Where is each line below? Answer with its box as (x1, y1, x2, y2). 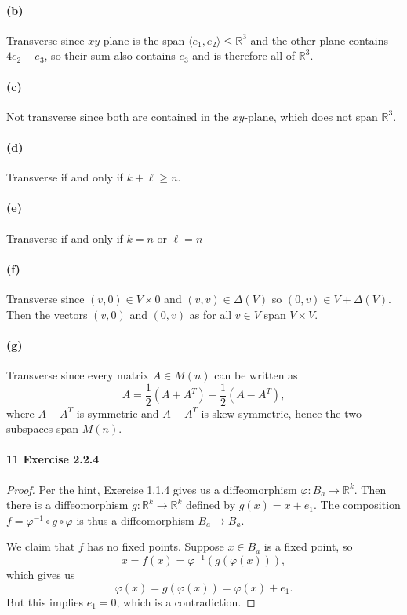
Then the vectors (6, 306, 88, 322)
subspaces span (6, 420, 79, 437)
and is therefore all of (192, 47, 296, 64)
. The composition (313, 496, 401, 513)
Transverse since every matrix (6, 366, 149, 383)
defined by (186, 496, 236, 513)
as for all (189, 306, 232, 322)
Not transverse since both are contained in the (6, 108, 229, 124)
